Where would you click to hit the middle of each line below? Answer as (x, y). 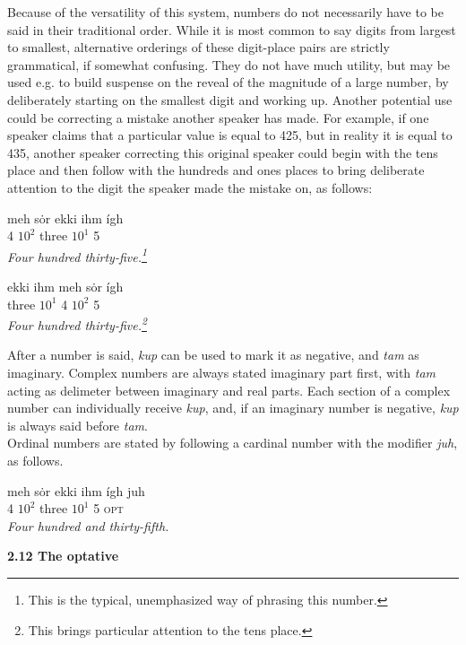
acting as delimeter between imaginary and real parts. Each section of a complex (229, 390)
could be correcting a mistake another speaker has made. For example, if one (218, 117)
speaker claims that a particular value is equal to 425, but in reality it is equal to (230, 135)
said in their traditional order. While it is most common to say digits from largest (232, 29)
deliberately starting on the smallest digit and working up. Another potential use (230, 99)
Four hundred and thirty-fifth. (88, 525)
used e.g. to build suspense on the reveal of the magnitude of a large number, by (228, 82)
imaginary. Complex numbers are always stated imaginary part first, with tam (222, 372)
